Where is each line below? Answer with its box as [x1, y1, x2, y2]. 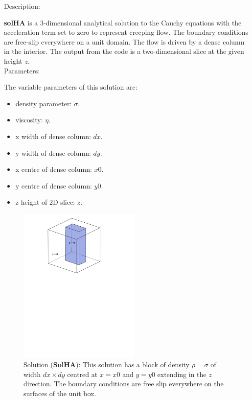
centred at [67, 369, 98, 379]
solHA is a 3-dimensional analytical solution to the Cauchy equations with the [4, 17, 242, 27]
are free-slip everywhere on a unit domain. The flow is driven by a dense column [4, 36, 245, 47]
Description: [4, 1, 40, 11]
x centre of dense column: [15, 164, 92, 174]
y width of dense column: [15, 147, 91, 158]
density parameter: [15, 98, 72, 108]
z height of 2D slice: [15, 197, 75, 207]
